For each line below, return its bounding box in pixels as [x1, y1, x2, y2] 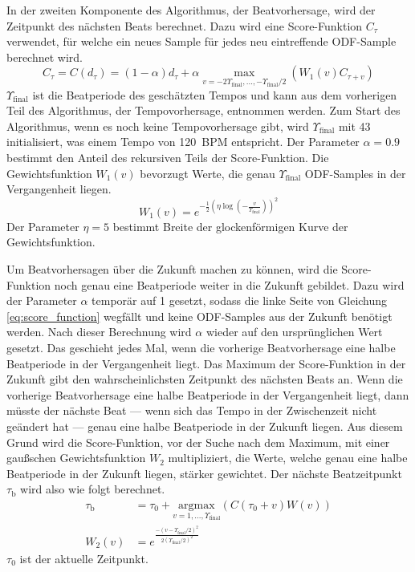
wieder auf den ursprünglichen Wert [205, 323, 383, 340]
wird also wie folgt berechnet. [20, 481, 165, 497]
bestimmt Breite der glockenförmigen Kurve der [112, 217, 348, 234]
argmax [178, 499, 215, 511]
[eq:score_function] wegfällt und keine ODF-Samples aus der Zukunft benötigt [6, 307, 393, 324]
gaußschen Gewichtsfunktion [6, 449, 146, 466]
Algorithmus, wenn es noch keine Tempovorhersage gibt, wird [6, 117, 309, 134]
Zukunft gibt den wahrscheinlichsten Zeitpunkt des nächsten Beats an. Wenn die [6, 371, 403, 387]
